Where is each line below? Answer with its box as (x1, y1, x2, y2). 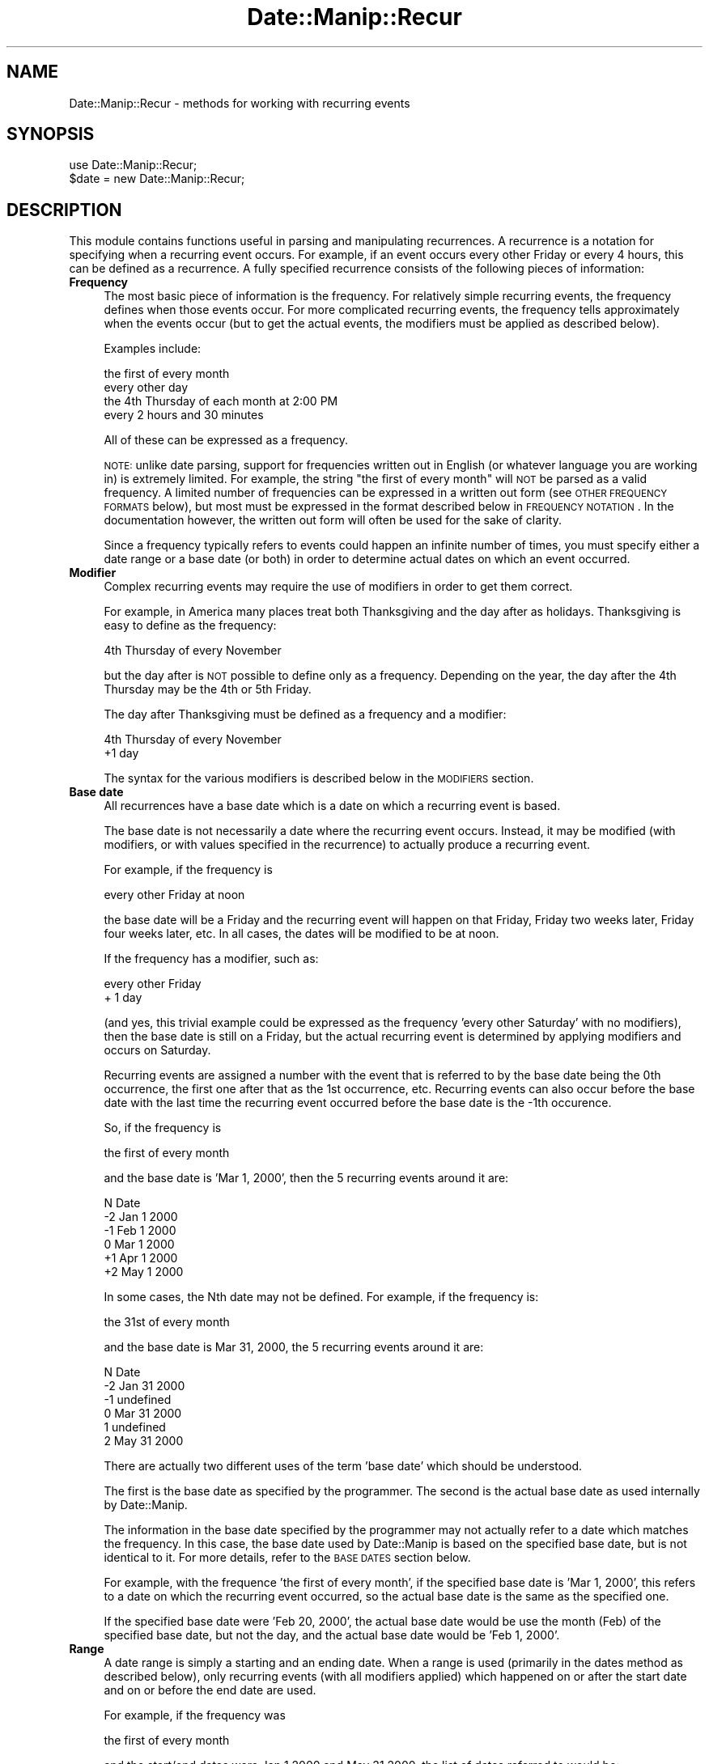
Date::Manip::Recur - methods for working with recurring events (69, 95, 410, 110)
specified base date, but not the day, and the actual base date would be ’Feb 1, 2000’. (104, 1628, 560, 1643)
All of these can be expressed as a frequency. (104, 433, 349, 447)
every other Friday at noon (104, 888, 245, 902)
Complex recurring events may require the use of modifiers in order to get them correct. (104, 579, 573, 594)
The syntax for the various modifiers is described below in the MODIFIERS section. (104, 771, 534, 786)
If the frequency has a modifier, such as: (104, 952, 319, 966)
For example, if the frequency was (104, 1708, 286, 1723)
